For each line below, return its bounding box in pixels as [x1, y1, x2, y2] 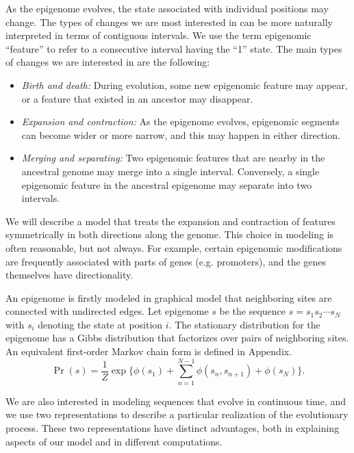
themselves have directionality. [5, 268, 134, 282]
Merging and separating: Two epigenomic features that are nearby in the [21, 151, 325, 165]
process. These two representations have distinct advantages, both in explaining [5, 420, 340, 435]
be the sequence [219, 304, 286, 318]
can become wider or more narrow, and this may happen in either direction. [21, 127, 340, 142]
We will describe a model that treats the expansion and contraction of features [5, 213, 336, 228]
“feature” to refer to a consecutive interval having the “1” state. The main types [5, 41, 342, 55]
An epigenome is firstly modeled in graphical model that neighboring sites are [5, 290, 332, 305]
